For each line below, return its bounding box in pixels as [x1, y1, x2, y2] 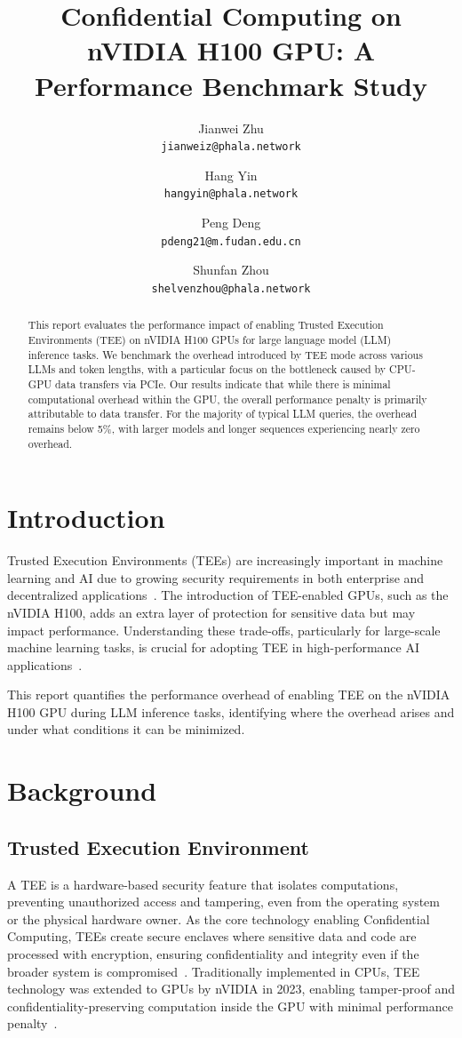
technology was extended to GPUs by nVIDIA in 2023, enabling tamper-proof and [7, 979, 455, 998]
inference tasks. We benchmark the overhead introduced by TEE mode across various [28, 347, 423, 362]
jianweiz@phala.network [161, 140, 301, 154]
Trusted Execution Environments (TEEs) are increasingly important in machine [7, 551, 443, 570]
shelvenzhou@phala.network [151, 282, 311, 295]
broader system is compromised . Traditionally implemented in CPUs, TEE [7, 962, 420, 980]
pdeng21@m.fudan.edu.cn [161, 235, 301, 248]
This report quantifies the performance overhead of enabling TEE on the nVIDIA [7, 685, 450, 704]
